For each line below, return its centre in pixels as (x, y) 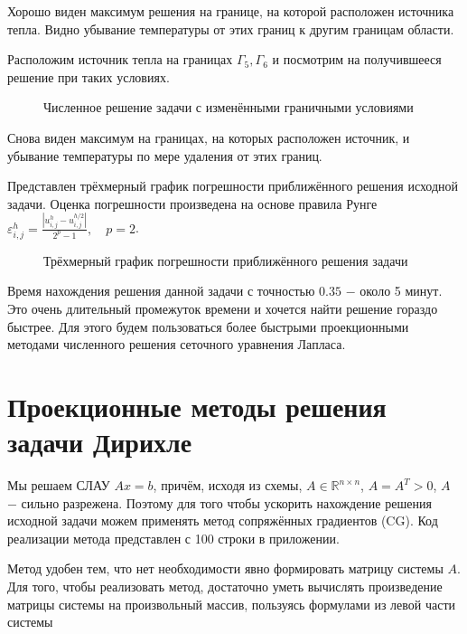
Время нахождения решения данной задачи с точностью (161, 291)
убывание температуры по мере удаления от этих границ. (165, 155)
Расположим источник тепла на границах (120, 59)
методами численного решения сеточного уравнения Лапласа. (177, 344)
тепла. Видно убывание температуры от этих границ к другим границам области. (231, 28)
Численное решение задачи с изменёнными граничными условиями (229, 107)
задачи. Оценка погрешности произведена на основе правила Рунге (192, 203)
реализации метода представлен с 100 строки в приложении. (173, 538)
